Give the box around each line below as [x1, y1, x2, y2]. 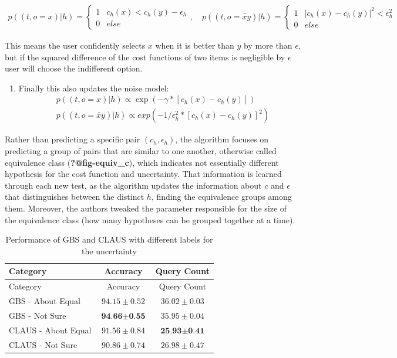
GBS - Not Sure [9, 309, 66, 321]
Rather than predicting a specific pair [5, 133, 140, 145]
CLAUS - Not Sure [9, 338, 78, 350]
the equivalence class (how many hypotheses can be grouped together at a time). [5, 213, 295, 226]
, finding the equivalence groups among [151, 190, 292, 203]
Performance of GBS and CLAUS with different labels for [5, 233, 213, 246]
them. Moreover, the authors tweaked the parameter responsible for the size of [5, 202, 287, 214]
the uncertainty [82, 244, 137, 257]
